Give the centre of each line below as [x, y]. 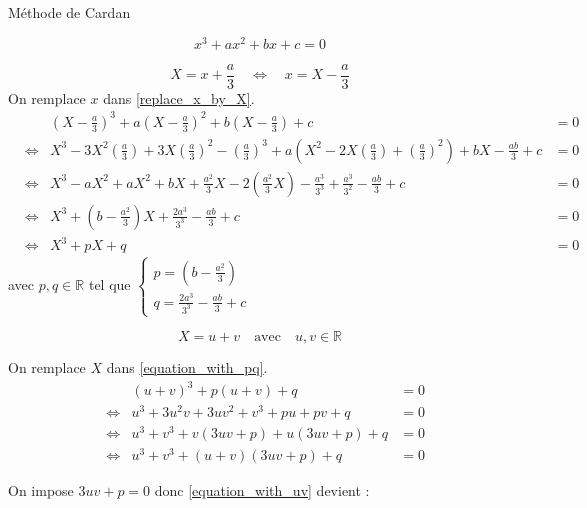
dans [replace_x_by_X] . [179, 97]
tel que [109, 284]
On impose [41, 490]
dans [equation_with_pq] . [187, 366]
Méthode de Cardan [69, 12]
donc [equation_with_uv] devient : [262, 490]
